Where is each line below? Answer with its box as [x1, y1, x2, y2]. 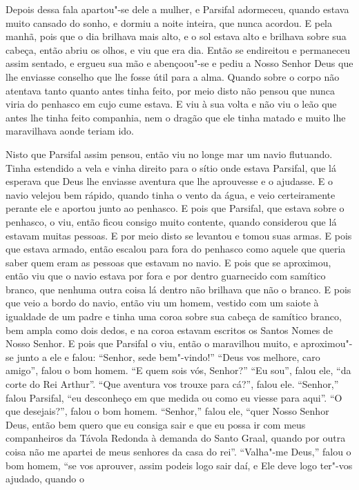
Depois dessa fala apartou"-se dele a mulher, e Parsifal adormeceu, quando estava [6, 2, 349, 16]
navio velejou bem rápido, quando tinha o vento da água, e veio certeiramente [6, 187, 336, 202]
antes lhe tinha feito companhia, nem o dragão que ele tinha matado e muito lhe [6, 110, 346, 124]
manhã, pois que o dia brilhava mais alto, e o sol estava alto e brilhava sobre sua [6, 29, 347, 43]
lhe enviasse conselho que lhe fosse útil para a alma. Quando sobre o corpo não [6, 69, 340, 84]
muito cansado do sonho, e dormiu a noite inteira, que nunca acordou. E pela [6, 15, 332, 30]
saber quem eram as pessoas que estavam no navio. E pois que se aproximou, [6, 255, 331, 269]
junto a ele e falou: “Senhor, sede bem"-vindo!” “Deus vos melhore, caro [17, 349, 320, 364]
